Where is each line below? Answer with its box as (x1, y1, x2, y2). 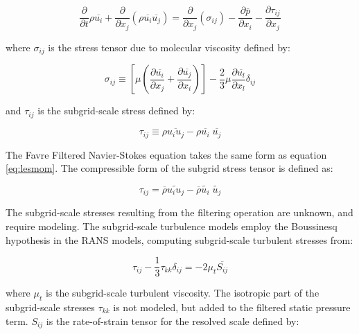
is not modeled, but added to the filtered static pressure (113, 300, 351, 315)
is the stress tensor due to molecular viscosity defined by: (48, 39, 290, 54)
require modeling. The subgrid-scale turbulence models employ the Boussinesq (6, 218, 338, 233)
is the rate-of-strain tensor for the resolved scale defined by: (46, 313, 299, 328)
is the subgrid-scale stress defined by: (37, 103, 195, 118)
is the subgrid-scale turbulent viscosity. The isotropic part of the (45, 285, 319, 300)
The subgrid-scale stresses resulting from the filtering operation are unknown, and (6, 205, 353, 220)
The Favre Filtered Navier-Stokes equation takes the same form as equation (6, 147, 327, 161)
